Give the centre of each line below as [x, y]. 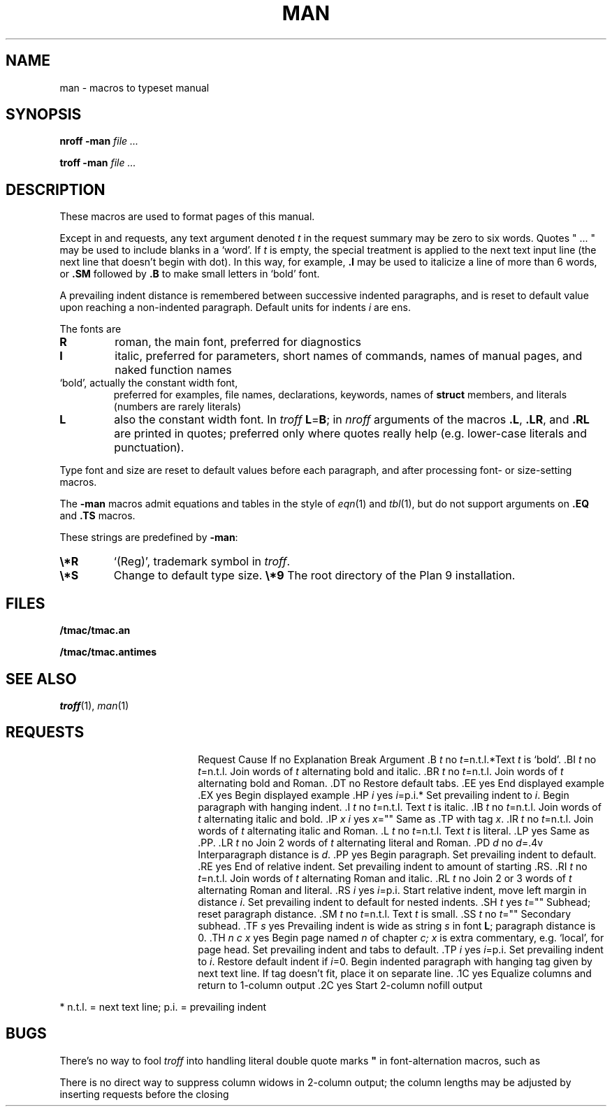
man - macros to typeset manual [134, 87]
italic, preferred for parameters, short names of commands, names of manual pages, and [349, 356]
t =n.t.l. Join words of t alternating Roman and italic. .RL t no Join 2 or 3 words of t [385, 878]
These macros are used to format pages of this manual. [187, 217]
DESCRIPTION [56, 189]
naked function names [173, 370]
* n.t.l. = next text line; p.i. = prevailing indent [163, 1006]
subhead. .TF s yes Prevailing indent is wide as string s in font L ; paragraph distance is [397, 925]
